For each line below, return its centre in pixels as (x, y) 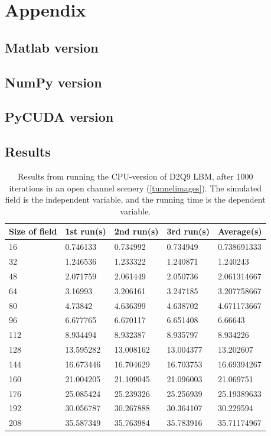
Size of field (33, 231)
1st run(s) (86, 231)
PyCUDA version (59, 117)
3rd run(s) (188, 231)
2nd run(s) (136, 231)
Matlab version (52, 47)
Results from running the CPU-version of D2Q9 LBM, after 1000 (135, 176)
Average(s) (240, 231)
